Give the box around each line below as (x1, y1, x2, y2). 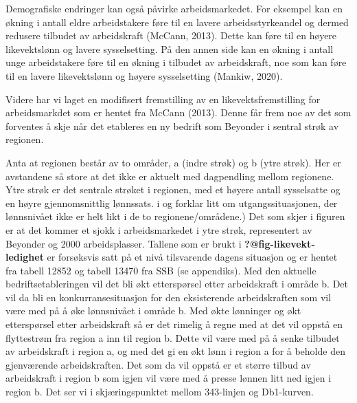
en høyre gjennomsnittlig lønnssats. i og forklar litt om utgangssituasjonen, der (5, 195, 338, 210)
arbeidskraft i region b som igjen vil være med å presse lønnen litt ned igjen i (5, 371, 332, 385)
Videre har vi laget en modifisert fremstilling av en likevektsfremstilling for (5, 91, 321, 106)
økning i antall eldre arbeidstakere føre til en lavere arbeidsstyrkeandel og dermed (5, 14, 349, 29)
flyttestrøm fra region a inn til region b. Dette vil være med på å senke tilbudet (5, 330, 340, 345)
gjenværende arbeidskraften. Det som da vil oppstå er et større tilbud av (5, 357, 311, 371)
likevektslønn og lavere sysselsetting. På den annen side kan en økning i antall (5, 41, 334, 56)
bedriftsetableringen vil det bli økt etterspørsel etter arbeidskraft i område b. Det (5, 276, 349, 291)
